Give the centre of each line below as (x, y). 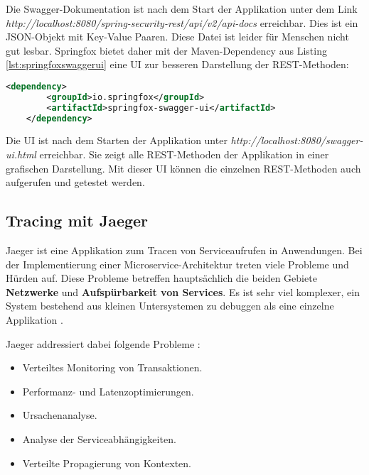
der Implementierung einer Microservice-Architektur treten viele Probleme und (177, 264)
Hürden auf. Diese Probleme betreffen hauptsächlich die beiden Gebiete (161, 278)
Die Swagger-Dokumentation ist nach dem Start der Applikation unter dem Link (182, 9)
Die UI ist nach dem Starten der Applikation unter (117, 140)
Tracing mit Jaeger (77, 220)
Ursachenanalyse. (60, 415)
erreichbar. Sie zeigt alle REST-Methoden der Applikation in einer (184, 154)
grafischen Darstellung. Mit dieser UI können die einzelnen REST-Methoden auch (183, 168)
